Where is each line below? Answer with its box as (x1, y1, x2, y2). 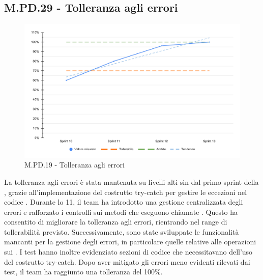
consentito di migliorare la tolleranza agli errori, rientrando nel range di (4, 216, 227, 227)
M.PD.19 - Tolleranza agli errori (24, 159, 125, 170)
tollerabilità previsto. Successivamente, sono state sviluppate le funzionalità (4, 226, 239, 237)
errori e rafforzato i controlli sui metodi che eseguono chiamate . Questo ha (4, 206, 238, 217)
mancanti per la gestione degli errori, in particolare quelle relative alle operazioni (4, 236, 256, 247)
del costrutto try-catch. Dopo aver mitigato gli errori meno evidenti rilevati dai (4, 256, 250, 267)
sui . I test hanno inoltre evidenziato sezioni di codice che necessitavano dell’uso (4, 246, 253, 257)
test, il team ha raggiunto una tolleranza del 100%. (4, 266, 163, 277)
